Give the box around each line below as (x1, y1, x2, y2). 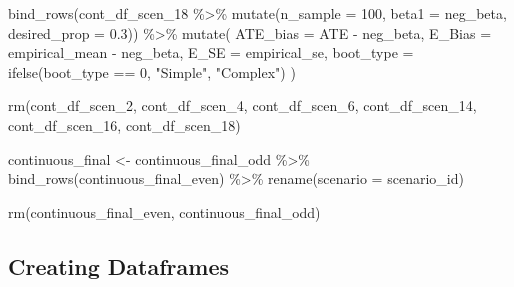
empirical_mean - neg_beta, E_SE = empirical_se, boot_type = (8, 42, 414, 63)
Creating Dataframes (8, 250, 230, 281)
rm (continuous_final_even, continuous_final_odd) (8, 201, 321, 222)
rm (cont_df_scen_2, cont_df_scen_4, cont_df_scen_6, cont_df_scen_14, (8, 95, 477, 116)
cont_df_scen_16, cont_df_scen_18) (8, 114, 241, 135)
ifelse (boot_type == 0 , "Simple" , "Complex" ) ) (8, 61, 296, 82)
